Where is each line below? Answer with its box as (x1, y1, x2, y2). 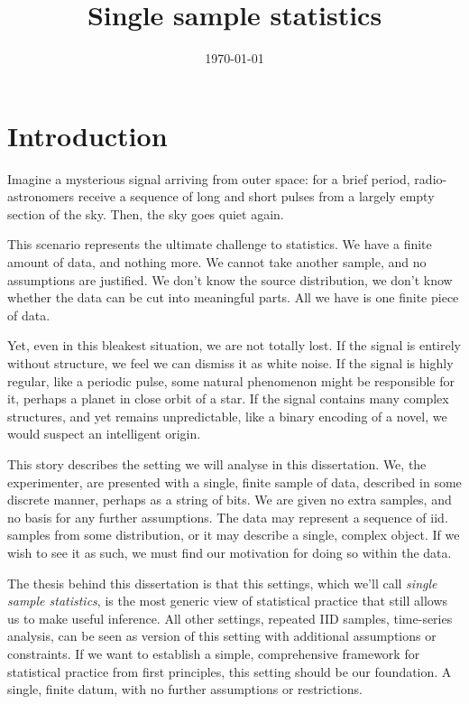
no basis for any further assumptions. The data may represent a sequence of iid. (7, 507, 448, 526)
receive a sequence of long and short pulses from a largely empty (78, 187, 435, 206)
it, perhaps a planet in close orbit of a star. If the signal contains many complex (7, 389, 449, 408)
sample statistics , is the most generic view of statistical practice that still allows (7, 591, 448, 610)
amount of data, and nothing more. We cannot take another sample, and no (7, 253, 427, 272)
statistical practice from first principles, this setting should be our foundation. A (7, 662, 452, 681)
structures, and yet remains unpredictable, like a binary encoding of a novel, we (7, 406, 447, 425)
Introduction (7, 116, 168, 153)
